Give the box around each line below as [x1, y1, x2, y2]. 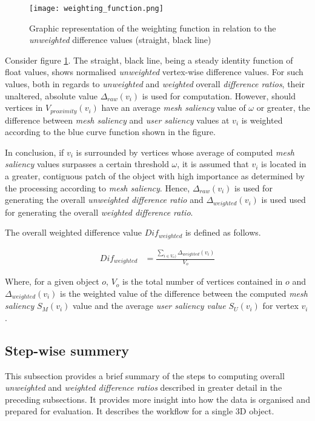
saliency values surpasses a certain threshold [5, 157, 169, 170]
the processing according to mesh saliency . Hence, [5, 181, 190, 194]
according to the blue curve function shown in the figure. [5, 125, 216, 138]
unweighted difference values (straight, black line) [29, 33, 211, 46]
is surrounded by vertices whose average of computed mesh [76, 145, 294, 158]
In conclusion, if [5, 145, 64, 158]
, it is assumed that [177, 157, 249, 170]
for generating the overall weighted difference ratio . [5, 205, 193, 218]
